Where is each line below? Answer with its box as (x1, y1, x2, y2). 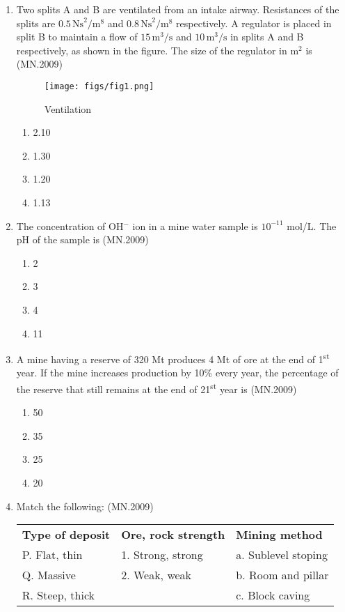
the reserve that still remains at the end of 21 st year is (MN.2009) (16, 380, 297, 396)
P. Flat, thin (22, 546, 83, 563)
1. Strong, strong (121, 546, 203, 563)
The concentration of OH (16, 218, 124, 233)
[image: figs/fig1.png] (44, 81, 154, 91)
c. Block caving (236, 587, 310, 604)
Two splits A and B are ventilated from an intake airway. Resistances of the (16, 2, 339, 16)
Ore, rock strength (121, 526, 225, 543)
